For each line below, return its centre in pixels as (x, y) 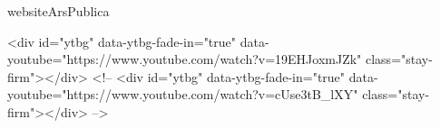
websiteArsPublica (59, 11)
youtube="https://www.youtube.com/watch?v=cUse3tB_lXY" (183, 94)
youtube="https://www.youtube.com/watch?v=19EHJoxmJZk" (185, 59)
